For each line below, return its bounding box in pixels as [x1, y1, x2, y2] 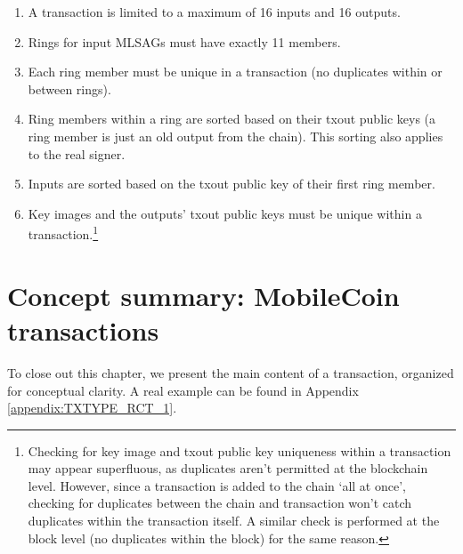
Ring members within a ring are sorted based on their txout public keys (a [28, 109, 436, 128]
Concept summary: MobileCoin [7, 277, 400, 313]
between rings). [28, 79, 111, 98]
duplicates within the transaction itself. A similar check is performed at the [28, 511, 440, 530]
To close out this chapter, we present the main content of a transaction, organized [7, 363, 454, 381]
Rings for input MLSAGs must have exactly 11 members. [28, 32, 341, 51]
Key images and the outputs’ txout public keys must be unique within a [28, 204, 422, 222]
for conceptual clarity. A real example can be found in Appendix [7, 381, 359, 399]
